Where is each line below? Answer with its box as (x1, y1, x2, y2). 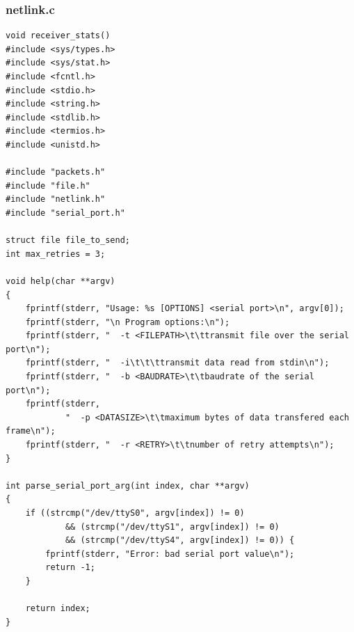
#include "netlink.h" (6, 194, 106, 205)
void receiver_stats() (6, 31, 111, 41)
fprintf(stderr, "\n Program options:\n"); (25, 317, 230, 327)
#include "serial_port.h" (6, 207, 125, 218)
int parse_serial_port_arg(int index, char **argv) (6, 480, 250, 491)
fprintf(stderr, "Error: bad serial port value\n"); (45, 548, 295, 559)
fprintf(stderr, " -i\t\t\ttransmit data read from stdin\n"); (25, 358, 330, 368)
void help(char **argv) (6, 276, 115, 286)
